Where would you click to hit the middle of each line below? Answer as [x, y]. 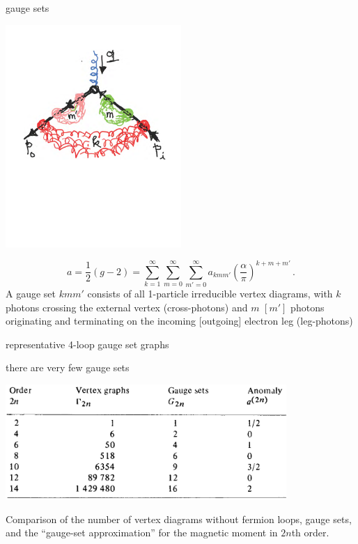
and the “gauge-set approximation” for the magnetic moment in [142, 533]
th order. [310, 533]
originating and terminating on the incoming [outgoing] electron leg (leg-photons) [179, 321]
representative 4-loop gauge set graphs [87, 344]
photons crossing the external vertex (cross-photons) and [127, 307]
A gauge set [31, 293]
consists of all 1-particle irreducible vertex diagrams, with [210, 293]
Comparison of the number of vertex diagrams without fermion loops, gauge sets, [179, 519]
